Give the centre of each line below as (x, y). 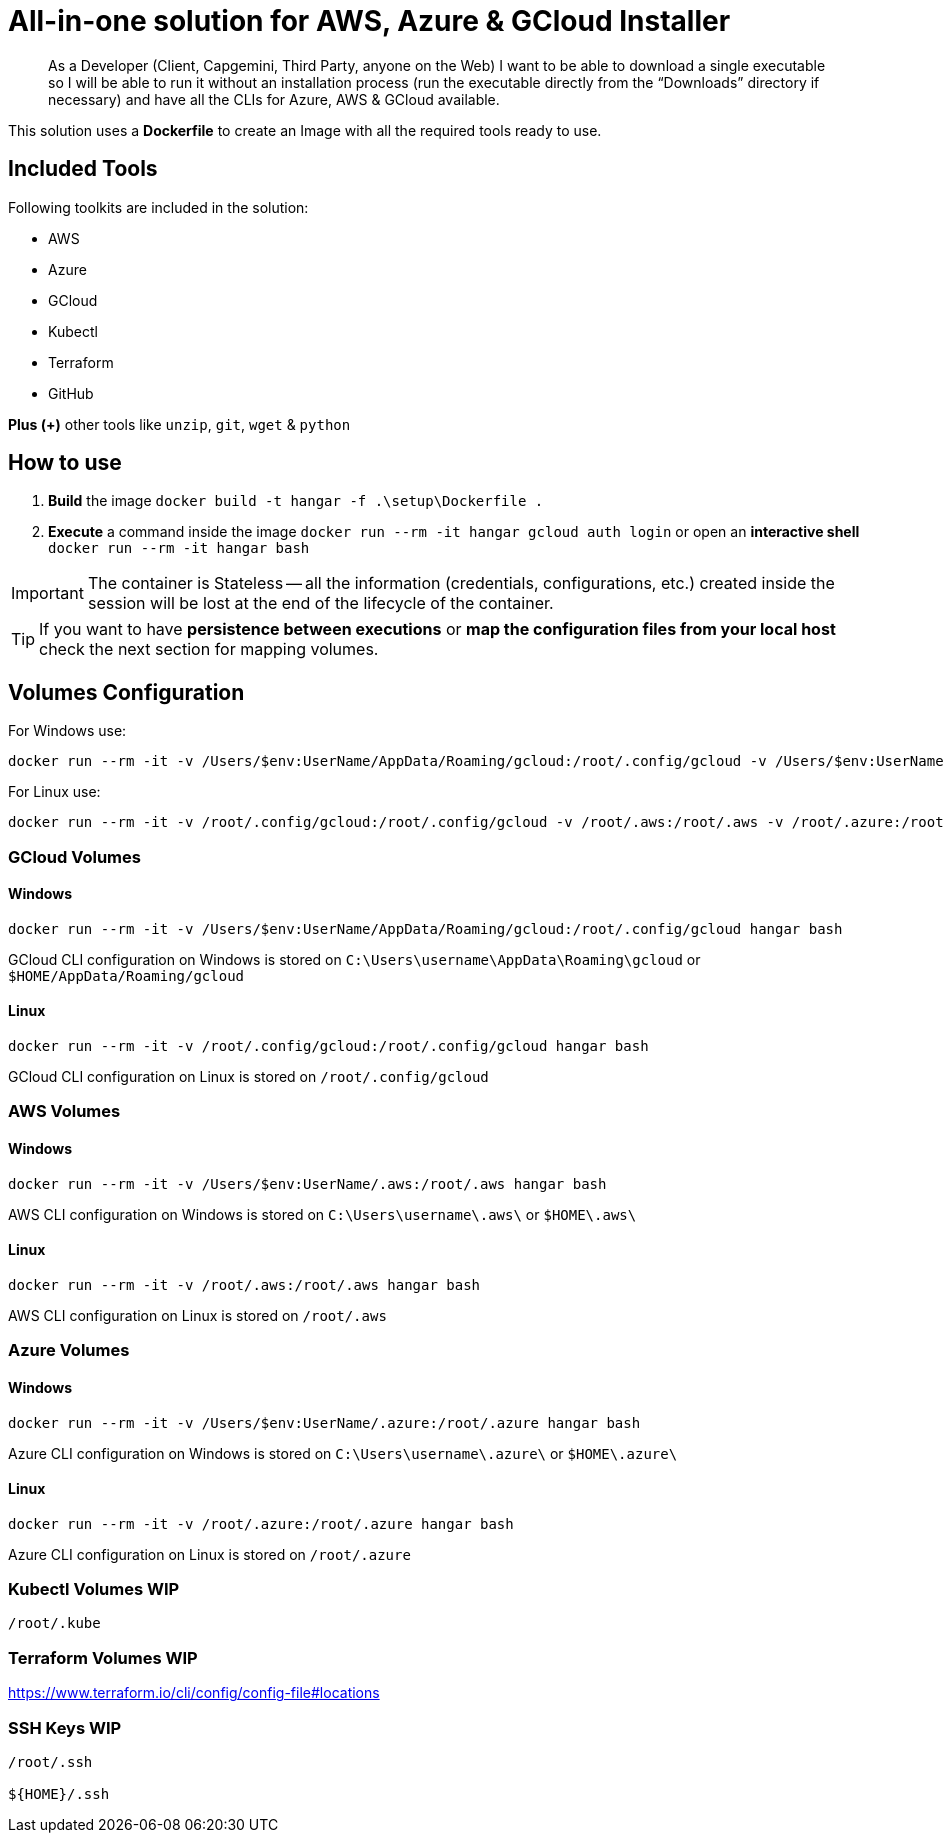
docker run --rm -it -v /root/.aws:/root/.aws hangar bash (244, 1284)
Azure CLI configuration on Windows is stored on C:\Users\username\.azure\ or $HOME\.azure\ (343, 1453)
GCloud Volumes (74, 856)
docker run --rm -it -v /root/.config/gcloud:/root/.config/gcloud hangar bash (328, 1046)
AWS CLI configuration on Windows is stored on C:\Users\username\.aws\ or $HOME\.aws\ (322, 1214)
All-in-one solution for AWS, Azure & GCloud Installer (369, 21)
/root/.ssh (50, 1761)
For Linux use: (54, 792)
